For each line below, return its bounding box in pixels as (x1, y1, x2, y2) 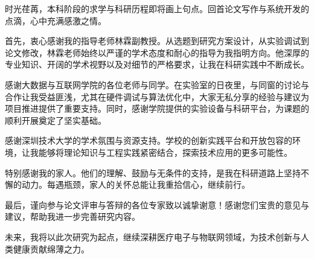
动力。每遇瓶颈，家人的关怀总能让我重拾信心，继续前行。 (21, 178, 250, 191)
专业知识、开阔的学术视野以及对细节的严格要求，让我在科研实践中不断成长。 (5, 58, 309, 71)
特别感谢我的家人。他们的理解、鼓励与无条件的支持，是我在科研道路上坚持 (5, 166, 301, 179)
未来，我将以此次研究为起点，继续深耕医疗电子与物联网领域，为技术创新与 (5, 230, 301, 243)
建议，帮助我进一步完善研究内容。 (5, 210, 140, 223)
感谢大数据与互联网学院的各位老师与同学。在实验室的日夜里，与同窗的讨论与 (5, 78, 309, 91)
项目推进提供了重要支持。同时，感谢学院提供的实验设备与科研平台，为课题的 (5, 102, 309, 115)
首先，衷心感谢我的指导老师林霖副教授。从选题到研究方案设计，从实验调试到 (5, 34, 309, 47)
